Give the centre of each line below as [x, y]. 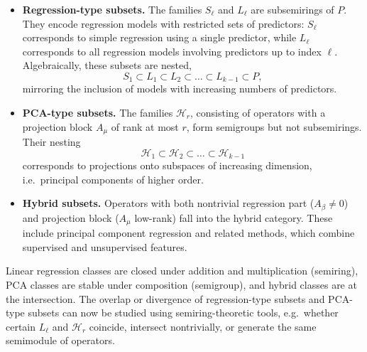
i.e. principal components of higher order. [113, 179]
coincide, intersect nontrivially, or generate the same [203, 326]
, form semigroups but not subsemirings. [274, 126]
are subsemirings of [292, 9]
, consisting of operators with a [258, 113]
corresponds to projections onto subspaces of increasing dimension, [167, 165]
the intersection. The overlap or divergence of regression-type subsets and [165, 298]
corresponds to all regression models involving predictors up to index [172, 51]
